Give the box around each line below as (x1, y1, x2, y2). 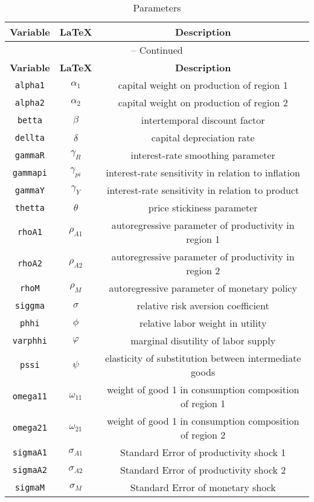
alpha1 (14, 80, 45, 90)
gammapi (12, 167, 47, 178)
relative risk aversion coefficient (136, 298, 269, 312)
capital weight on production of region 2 (118, 95, 288, 109)
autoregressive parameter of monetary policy (109, 281, 297, 295)
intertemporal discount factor (141, 113, 265, 127)
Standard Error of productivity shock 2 (120, 463, 286, 477)
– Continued (131, 43, 183, 57)
